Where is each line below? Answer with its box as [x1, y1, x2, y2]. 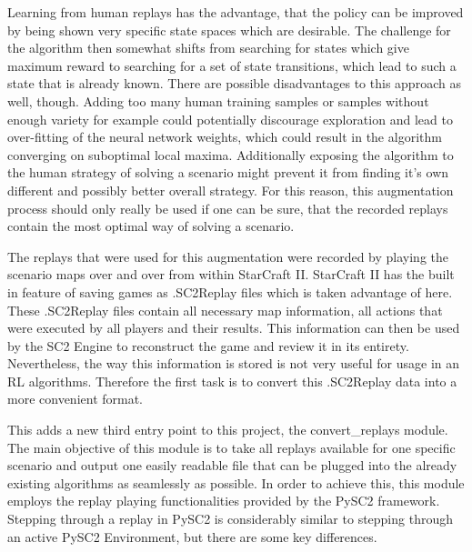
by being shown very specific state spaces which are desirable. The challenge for [7, 20, 451, 39]
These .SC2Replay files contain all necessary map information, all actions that [7, 300, 443, 319]
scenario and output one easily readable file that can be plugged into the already [7, 456, 457, 475]
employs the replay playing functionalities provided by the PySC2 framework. [7, 491, 440, 510]
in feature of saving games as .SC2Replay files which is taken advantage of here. [7, 282, 453, 301]
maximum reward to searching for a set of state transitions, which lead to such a [7, 55, 457, 75]
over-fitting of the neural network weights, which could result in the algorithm [7, 127, 442, 146]
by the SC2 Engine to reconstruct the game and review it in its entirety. [7, 336, 409, 355]
